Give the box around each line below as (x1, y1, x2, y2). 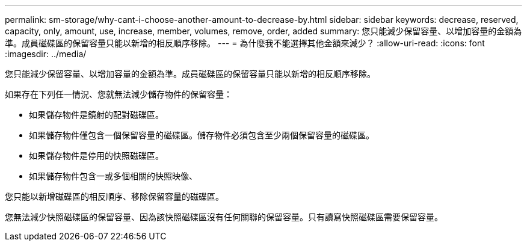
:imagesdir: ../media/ (5, 49, 87, 59)
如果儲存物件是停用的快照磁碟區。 (29, 150, 164, 161)
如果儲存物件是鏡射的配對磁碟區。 (29, 109, 164, 120)
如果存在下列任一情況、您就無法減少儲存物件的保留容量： (5, 89, 232, 99)
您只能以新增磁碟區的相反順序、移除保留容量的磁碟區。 (5, 191, 224, 201)
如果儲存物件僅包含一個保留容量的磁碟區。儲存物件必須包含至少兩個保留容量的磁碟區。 (29, 130, 374, 140)
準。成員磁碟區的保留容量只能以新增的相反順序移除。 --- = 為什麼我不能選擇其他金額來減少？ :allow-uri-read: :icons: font (5, 38, 485, 48)
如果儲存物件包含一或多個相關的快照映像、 (29, 171, 197, 181)
